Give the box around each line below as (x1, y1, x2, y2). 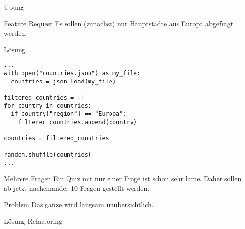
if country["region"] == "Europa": (11, 110, 127, 118)
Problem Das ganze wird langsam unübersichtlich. (4, 199, 154, 209)
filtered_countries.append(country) (18, 118, 137, 125)
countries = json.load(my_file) (11, 78, 116, 85)
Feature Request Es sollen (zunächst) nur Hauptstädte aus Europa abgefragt (4, 18, 234, 28)
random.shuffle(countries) (4, 151, 91, 158)
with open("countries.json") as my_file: (4, 70, 141, 77)
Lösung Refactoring (4, 215, 63, 226)
